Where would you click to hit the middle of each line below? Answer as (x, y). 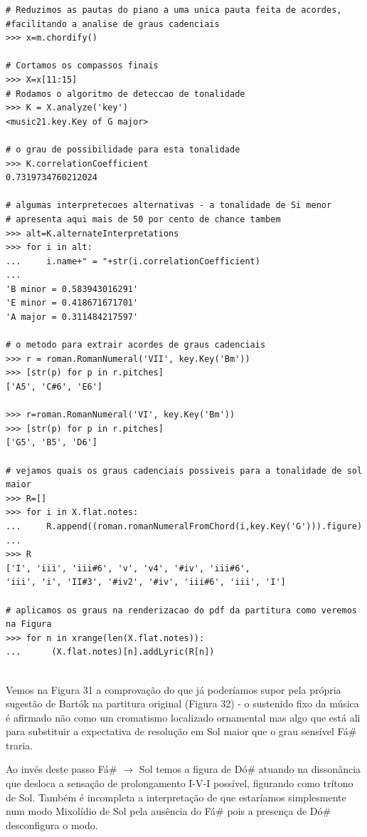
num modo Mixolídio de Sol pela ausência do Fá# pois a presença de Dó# (169, 811)
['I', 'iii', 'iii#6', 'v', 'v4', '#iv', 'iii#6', (128, 568)
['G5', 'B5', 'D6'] (52, 443)
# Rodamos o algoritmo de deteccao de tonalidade (126, 94)
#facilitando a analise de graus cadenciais (113, 24)
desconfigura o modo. (52, 825)
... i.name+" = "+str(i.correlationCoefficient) (133, 261)
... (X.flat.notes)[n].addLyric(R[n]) (110, 652)
